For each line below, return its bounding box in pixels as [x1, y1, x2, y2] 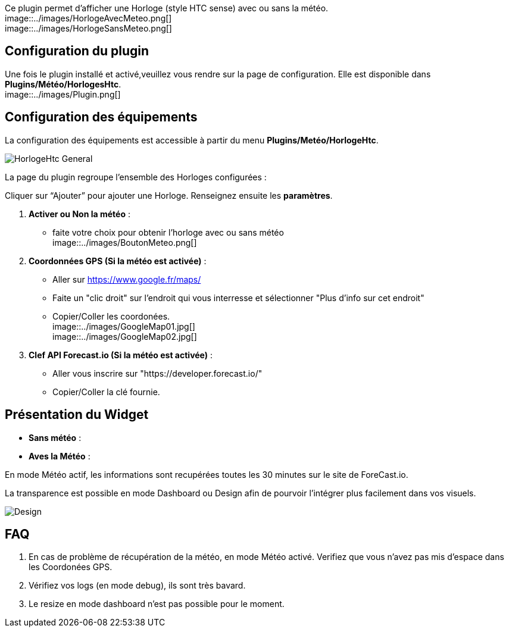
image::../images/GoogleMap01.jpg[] [52, 321, 195, 331]
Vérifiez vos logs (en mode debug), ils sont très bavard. [29, 580, 246, 591]
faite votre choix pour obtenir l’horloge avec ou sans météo [52, 227, 284, 237]
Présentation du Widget [5, 407, 149, 423]
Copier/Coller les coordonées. [52, 311, 170, 321]
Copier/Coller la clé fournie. [52, 386, 160, 397]
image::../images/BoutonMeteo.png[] [52, 237, 197, 248]
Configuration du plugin [5, 43, 149, 59]
